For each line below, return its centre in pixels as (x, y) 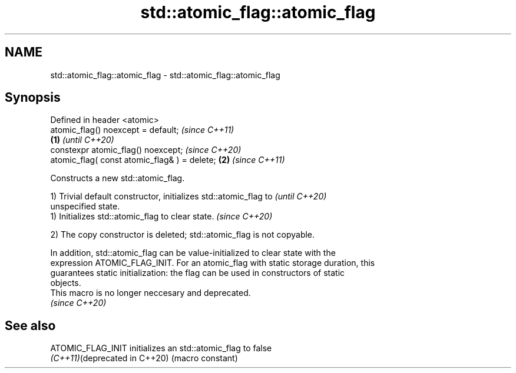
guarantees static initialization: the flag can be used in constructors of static (198, 273)
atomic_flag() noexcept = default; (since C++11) (142, 130)
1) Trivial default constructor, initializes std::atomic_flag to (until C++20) (188, 197)
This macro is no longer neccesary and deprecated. (150, 293)
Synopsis (33, 98)
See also (30, 325)
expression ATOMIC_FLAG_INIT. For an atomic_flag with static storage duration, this (213, 263)
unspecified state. (85, 207)
